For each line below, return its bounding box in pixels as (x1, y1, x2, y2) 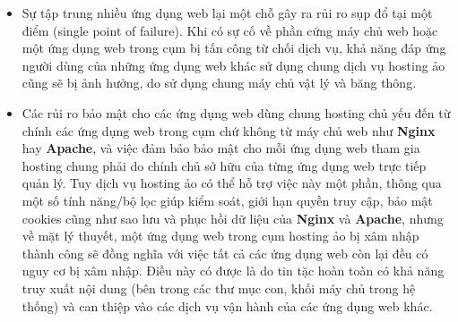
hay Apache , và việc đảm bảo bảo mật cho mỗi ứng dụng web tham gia (22, 139, 420, 157)
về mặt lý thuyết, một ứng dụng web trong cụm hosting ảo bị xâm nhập (22, 226, 419, 245)
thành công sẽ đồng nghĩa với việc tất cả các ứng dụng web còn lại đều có (22, 243, 428, 262)
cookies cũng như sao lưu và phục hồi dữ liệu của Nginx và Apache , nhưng (22, 208, 444, 227)
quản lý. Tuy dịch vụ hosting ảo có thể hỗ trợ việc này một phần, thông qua (22, 174, 442, 192)
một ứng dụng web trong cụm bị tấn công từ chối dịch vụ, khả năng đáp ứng (22, 38, 446, 57)
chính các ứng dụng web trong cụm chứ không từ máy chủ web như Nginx (22, 121, 436, 140)
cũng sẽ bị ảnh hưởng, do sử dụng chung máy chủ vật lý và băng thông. (22, 73, 417, 92)
